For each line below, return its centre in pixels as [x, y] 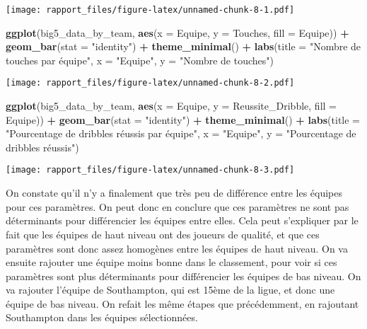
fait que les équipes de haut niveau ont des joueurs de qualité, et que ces [163, 234]
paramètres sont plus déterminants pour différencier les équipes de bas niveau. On [183, 276]
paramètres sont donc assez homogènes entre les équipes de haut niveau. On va [177, 248]
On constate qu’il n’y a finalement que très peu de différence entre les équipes [174, 193]
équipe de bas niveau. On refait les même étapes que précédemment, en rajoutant [182, 303]
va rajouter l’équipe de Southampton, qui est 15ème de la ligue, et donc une [170, 290]
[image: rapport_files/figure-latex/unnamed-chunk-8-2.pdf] [150, 83]
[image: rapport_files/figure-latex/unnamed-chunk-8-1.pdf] [150, 10]
